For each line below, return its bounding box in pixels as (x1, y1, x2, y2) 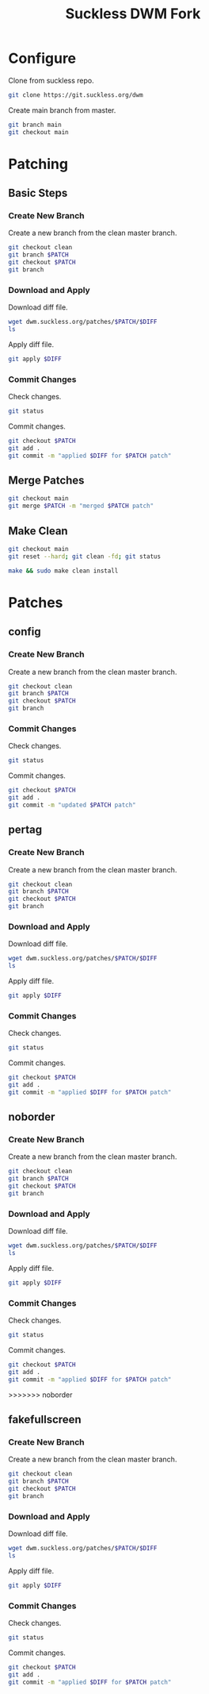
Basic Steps (8, 187, 68, 200)
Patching (8, 155, 69, 173)
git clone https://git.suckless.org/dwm (8, 90, 144, 99)
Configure (8, 49, 77, 67)
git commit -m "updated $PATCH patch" (8, 801, 136, 809)
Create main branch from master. (8, 105, 116, 115)
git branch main (8, 121, 62, 129)
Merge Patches (8, 474, 85, 487)
